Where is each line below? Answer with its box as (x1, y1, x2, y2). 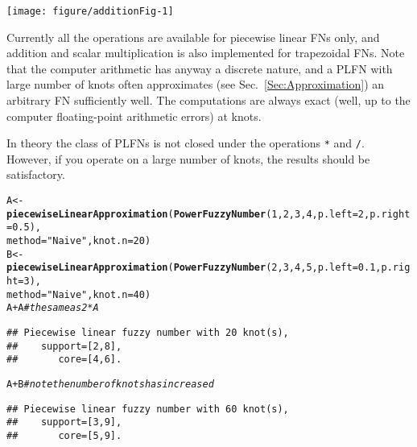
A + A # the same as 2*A (6, 302, 99, 314)
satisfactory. (6, 166, 65, 183)
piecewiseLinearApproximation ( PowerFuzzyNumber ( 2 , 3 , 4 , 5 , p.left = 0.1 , (6, 262, 382, 274)
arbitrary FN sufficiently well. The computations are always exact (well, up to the (6, 92, 411, 109)
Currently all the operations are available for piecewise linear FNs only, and (6, 28, 380, 45)
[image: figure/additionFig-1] (6, 6, 174, 17)
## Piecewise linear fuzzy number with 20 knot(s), (6, 326, 289, 338)
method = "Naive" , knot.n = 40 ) (6, 288, 151, 300)
